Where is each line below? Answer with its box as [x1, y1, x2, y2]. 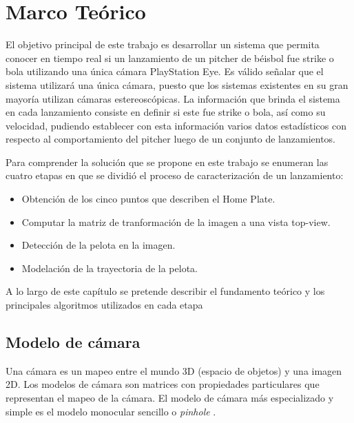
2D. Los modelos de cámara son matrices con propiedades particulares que [6, 377, 320, 391]
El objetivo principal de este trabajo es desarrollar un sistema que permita [6, 37, 320, 52]
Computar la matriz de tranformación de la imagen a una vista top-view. [21, 214, 331, 229]
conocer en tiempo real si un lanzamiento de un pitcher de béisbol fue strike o [6, 50, 334, 65]
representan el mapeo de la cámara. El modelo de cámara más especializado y [6, 391, 334, 405]
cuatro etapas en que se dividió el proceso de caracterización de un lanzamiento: [6, 168, 344, 183]
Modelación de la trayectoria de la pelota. [21, 260, 198, 275]
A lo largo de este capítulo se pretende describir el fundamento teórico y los [6, 284, 325, 298]
